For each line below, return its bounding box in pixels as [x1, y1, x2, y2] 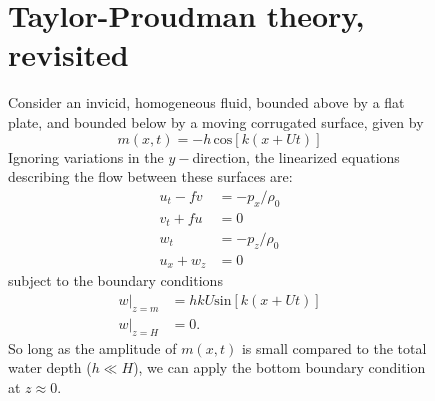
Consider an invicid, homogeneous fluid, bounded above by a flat [8, 92, 405, 113]
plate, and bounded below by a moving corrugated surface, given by [8, 111, 424, 132]
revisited [8, 34, 129, 75]
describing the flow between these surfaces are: [8, 166, 293, 187]
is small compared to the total [241, 337, 427, 358]
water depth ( [8, 357, 92, 378]
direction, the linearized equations [192, 146, 400, 167]
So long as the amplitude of [8, 337, 177, 358]
